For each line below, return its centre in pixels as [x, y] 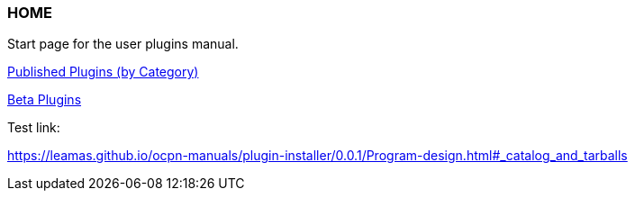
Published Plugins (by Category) [103, 72]
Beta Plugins [45, 100]
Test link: [34, 128]
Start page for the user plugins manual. [123, 44]
